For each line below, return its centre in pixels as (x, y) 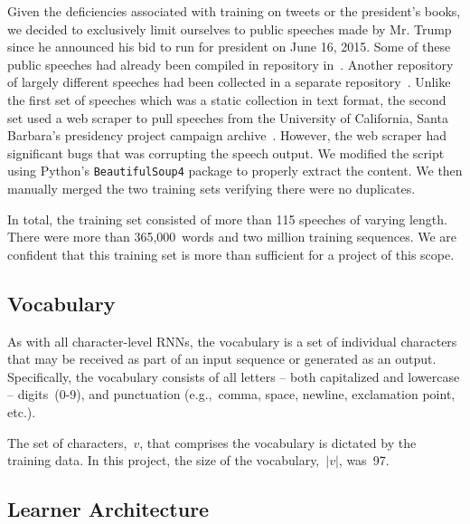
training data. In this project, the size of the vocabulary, (164, 460)
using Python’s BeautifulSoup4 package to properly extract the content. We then (235, 171)
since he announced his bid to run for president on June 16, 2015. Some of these (229, 47)
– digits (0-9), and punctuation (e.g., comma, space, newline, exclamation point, (231, 394)
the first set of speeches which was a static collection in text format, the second (227, 99)
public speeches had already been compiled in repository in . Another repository (230, 64)
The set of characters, (67, 442)
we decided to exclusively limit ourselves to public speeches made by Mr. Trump (230, 29)
